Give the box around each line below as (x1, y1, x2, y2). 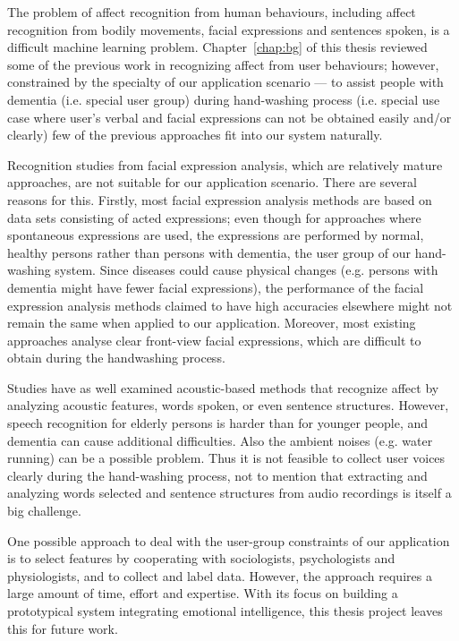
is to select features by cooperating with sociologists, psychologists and (7, 549, 395, 568)
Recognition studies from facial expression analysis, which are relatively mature (7, 155, 443, 174)
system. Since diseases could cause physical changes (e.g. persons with (55, 261, 438, 279)
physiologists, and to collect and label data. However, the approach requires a (7, 566, 432, 585)
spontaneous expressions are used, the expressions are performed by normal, (7, 226, 424, 244)
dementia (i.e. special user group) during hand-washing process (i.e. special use (7, 90, 440, 108)
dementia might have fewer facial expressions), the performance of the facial (7, 278, 424, 296)
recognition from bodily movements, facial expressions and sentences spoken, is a (7, 20, 450, 38)
